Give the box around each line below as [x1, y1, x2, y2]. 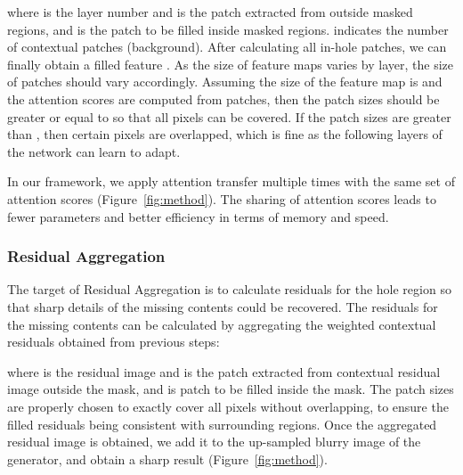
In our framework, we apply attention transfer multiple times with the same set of [7, 172, 455, 191]
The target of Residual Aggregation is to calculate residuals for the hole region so [7, 280, 451, 299]
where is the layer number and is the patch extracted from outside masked [7, 3, 413, 20]
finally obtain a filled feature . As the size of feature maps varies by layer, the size [7, 54, 454, 73]
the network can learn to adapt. [7, 142, 181, 160]
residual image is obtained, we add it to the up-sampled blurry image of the [7, 432, 421, 451]
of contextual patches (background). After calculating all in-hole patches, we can [7, 37, 447, 56]
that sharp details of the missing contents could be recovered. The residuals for [7, 297, 438, 315]
